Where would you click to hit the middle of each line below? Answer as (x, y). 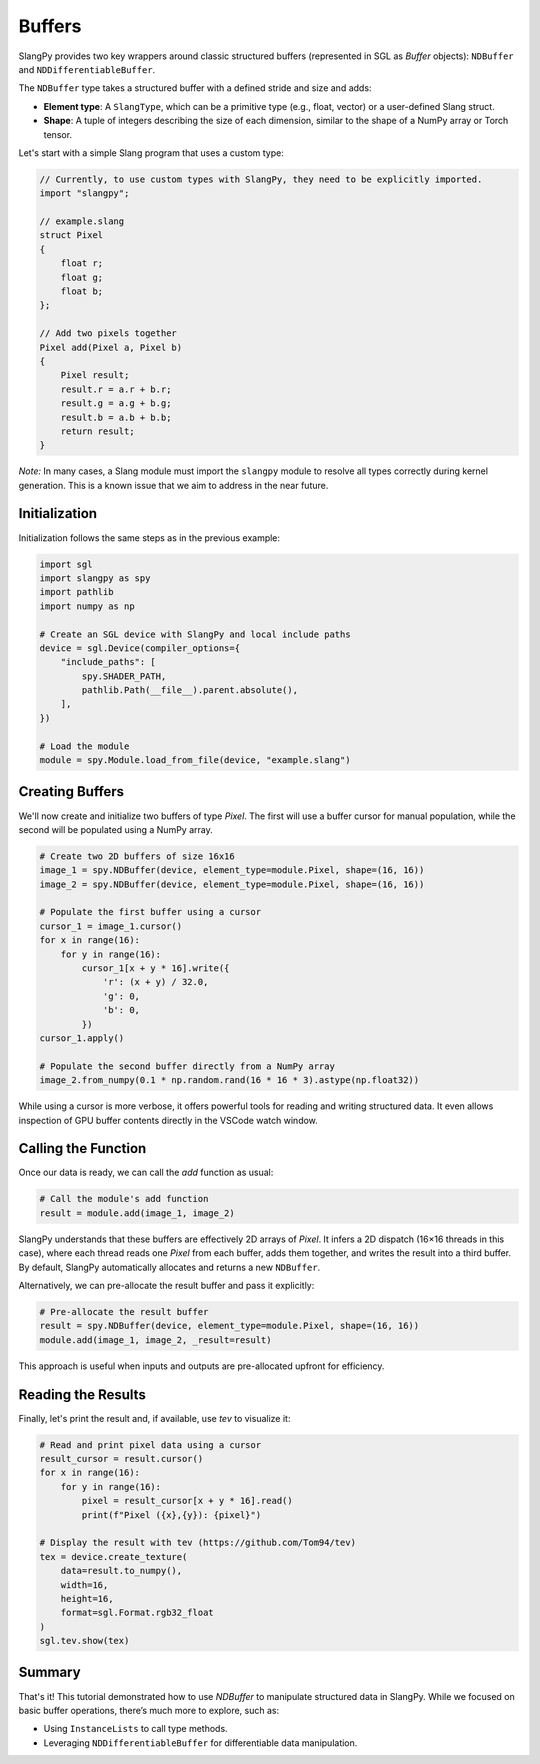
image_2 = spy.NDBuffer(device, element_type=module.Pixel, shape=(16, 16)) (232, 884)
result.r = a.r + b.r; (116, 389)
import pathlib (76, 592)
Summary (49, 1672)
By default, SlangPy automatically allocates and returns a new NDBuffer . (169, 1267)
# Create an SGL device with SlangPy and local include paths (195, 634)
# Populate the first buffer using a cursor (150, 912)
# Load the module (84, 746)
